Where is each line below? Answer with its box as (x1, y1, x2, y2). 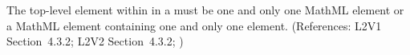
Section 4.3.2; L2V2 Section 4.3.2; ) (6, 33, 184, 49)
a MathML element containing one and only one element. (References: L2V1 (6, 17, 382, 33)
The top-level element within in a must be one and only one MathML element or (6, 2, 404, 18)
